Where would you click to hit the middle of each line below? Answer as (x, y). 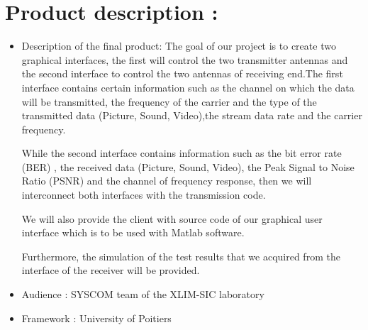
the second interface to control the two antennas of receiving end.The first (182, 73)
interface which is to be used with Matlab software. (133, 232)
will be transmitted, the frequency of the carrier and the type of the (169, 101)
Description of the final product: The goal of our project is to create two (179, 46)
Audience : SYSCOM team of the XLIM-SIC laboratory (143, 294)
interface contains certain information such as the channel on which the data (188, 87)
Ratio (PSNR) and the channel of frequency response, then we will (167, 181)
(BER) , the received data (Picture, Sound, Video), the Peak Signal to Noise (188, 166)
